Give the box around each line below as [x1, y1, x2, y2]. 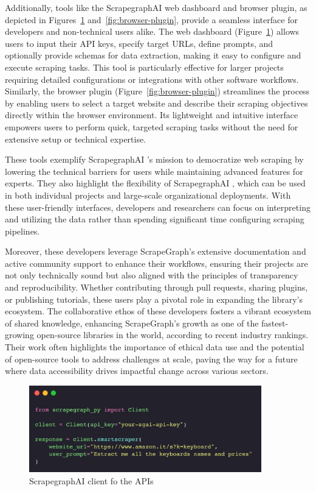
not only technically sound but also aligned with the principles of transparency [5, 269, 298, 281]
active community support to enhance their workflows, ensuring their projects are [5, 256, 308, 269]
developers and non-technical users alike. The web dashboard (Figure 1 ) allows [5, 25, 300, 38]
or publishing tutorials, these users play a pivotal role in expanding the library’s [5, 292, 303, 305]
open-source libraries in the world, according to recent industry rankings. [36, 328, 309, 341]
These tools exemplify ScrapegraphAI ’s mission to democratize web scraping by [5, 153, 304, 166]
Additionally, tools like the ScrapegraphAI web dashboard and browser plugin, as [5, 1, 307, 13]
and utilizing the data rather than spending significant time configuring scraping [5, 213, 304, 225]
